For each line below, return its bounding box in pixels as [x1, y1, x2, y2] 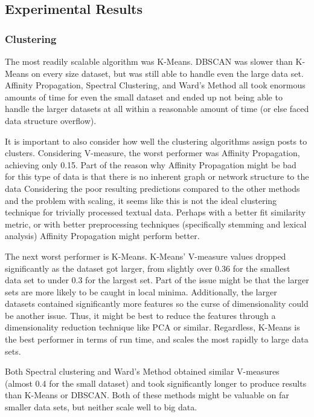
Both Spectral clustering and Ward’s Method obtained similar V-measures [5, 365, 280, 378]
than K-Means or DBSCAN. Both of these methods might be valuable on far [5, 389, 289, 401]
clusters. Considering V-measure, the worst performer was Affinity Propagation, [5, 146, 300, 159]
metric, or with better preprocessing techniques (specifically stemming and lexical [5, 217, 307, 230]
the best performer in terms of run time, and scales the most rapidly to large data [5, 333, 309, 346]
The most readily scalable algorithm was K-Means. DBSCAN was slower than [5, 55, 293, 67]
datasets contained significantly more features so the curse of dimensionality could [5, 297, 309, 310]
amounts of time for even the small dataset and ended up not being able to [5, 90, 283, 103]
